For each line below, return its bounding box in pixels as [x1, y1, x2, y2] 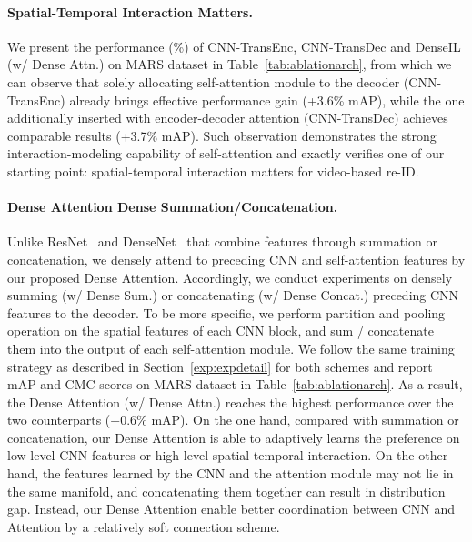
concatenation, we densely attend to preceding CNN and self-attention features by [7, 249, 466, 268]
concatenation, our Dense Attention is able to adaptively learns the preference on [7, 427, 460, 447]
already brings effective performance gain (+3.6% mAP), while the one [69, 90, 465, 109]
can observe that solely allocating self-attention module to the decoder [7, 72, 400, 91]
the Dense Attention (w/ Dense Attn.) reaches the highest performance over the [7, 392, 454, 411]
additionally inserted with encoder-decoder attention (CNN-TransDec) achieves [7, 108, 448, 127]
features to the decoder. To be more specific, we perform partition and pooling [7, 303, 446, 322]
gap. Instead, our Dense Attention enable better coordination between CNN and [7, 499, 456, 518]
